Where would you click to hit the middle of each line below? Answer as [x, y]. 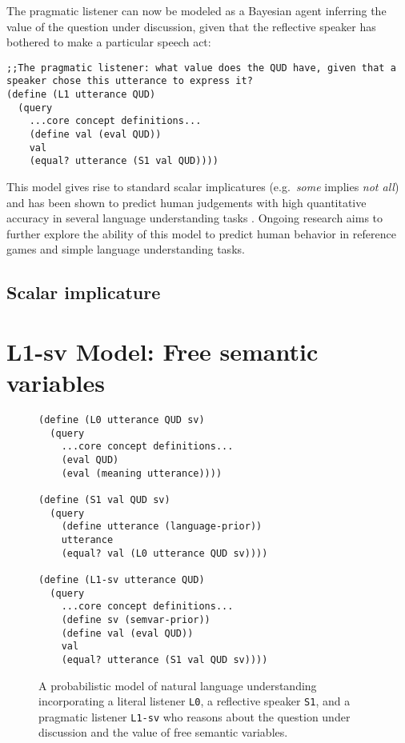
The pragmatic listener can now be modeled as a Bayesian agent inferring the [196, 10]
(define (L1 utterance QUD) [81, 95]
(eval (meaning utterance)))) [142, 473]
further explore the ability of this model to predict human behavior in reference [201, 233]
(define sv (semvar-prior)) [136, 619]
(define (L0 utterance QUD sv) [122, 420]
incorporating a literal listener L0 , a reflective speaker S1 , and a [194, 701]
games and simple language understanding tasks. [126, 249]
